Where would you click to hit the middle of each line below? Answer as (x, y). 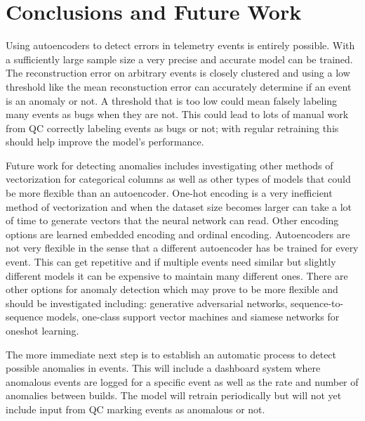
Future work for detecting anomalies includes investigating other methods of (170, 165)
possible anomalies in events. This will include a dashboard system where (163, 368)
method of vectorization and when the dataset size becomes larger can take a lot (179, 206)
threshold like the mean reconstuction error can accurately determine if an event (179, 86)
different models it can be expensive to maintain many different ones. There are (177, 275)
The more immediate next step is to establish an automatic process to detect (171, 354)
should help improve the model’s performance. (105, 142)
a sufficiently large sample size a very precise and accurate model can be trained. (179, 59)
